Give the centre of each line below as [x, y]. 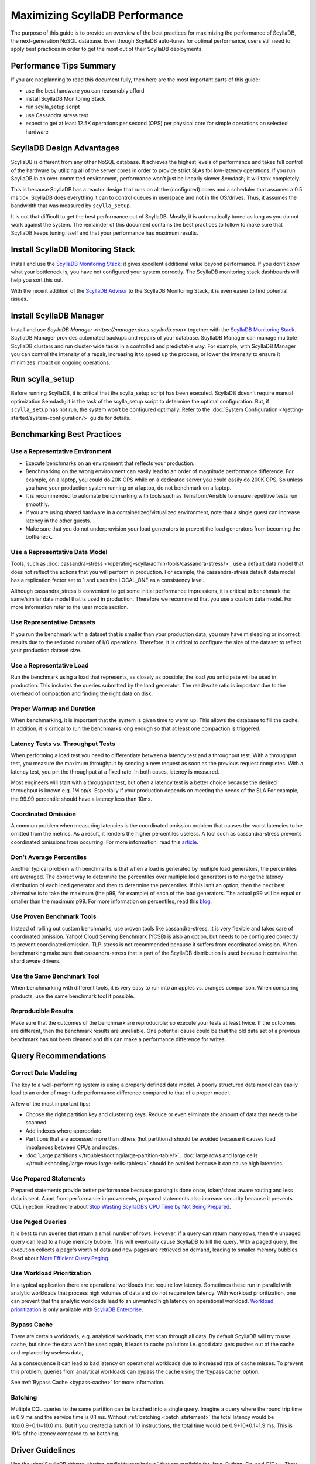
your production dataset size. [46, 651]
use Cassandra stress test [57, 115]
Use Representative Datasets [53, 622]
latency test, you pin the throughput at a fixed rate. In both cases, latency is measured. [115, 772]
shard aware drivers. [36, 961]
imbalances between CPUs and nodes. [72, 1147]
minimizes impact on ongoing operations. [61, 362]
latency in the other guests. [59, 521]
